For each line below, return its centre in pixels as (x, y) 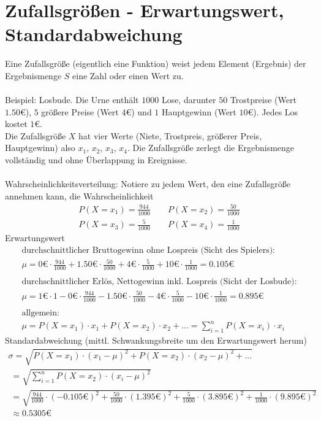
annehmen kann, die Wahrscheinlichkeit (79, 195)
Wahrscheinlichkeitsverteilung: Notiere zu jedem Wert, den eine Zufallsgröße (148, 184)
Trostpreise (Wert (263, 100)
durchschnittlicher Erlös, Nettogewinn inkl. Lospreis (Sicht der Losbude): (159, 282)
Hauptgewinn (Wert (199, 111)
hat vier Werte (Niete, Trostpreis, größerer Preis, (170, 135)
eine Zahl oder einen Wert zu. (128, 75)
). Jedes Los (276, 111)
